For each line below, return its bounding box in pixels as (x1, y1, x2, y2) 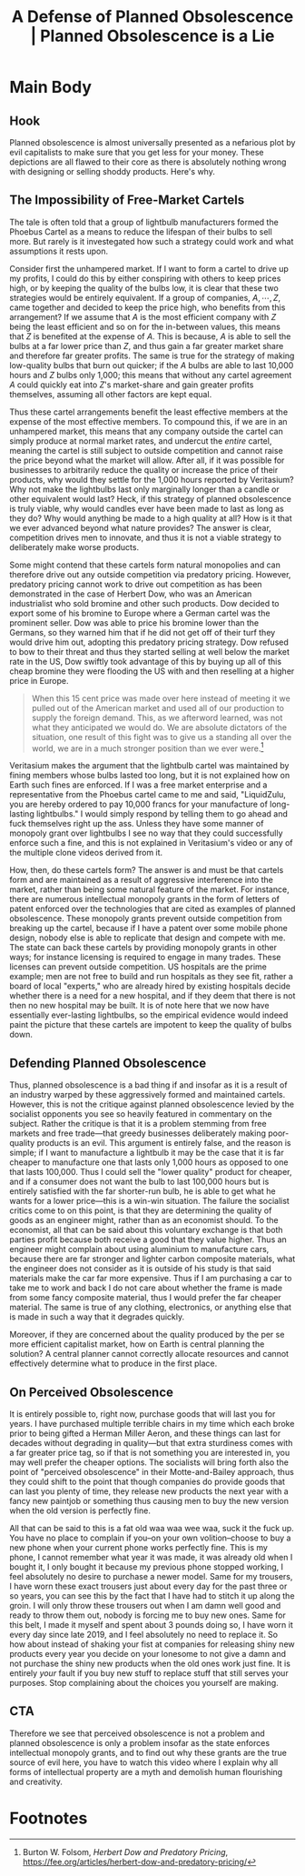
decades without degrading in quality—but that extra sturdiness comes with (9, 1438, 293, 1449)
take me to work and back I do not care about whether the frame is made (9, 1282, 283, 1293)
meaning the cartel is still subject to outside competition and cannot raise (9, 445, 283, 456)
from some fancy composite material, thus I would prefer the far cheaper (9, 1292, 281, 1303)
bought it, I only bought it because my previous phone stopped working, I (9, 1561, 284, 1572)
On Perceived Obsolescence (9, 1384, 174, 1399)
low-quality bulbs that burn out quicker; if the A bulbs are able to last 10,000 (9, 359, 294, 370)
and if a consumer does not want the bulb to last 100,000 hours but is (9, 1176, 270, 1188)
